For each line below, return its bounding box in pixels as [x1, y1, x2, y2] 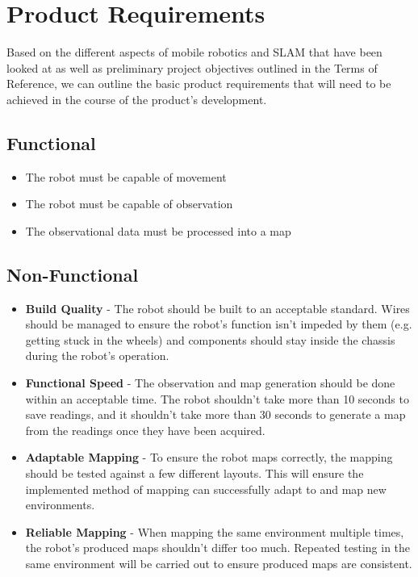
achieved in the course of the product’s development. [6, 90, 267, 107]
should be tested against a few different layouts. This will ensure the [25, 465, 364, 482]
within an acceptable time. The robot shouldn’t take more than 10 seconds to [25, 390, 409, 407]
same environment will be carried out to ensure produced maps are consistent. [25, 555, 412, 571]
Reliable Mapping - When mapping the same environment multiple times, [25, 523, 404, 540]
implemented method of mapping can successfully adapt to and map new [25, 480, 387, 497]
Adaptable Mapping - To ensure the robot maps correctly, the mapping [25, 449, 393, 466]
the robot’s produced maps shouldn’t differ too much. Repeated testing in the [25, 539, 411, 556]
